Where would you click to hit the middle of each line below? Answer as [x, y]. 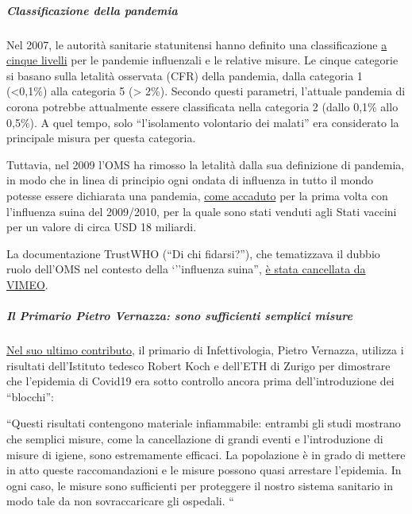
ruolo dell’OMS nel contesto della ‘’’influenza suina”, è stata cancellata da [186, 269]
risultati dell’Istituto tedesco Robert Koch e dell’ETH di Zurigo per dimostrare [198, 365]
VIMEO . [27, 284]
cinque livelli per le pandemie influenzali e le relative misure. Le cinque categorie [202, 60]
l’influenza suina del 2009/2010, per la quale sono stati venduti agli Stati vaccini [202, 211]
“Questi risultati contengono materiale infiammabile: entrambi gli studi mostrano [204, 423]
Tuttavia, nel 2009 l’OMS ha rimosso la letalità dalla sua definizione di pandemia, [206, 164]
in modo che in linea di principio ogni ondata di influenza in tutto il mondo [190, 180]
